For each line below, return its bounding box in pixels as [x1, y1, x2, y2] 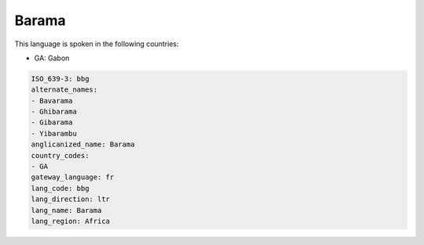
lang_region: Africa [31, 217, 110, 225]
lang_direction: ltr [31, 195, 110, 204]
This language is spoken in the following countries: [14, 39, 179, 49]
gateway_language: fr [31, 173, 115, 182]
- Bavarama [31, 96, 73, 105]
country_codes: [31, 151, 90, 160]
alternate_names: [31, 85, 98, 94]
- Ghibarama [31, 107, 78, 117]
